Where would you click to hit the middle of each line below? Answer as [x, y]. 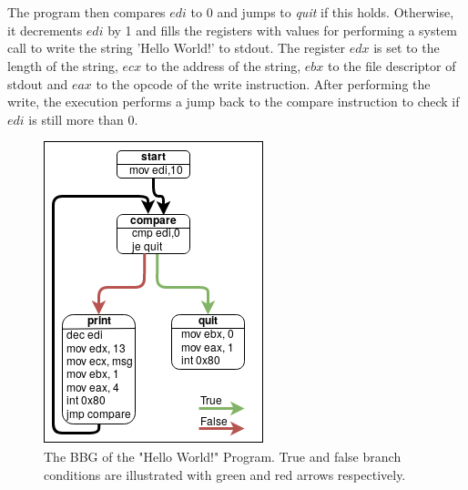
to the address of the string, [223, 65]
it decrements [45, 30]
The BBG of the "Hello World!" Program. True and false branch [223, 456]
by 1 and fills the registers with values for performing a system [282, 30]
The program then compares [86, 12]
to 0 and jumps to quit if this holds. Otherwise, [322, 12]
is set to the [407, 48]
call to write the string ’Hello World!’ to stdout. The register [177, 48]
